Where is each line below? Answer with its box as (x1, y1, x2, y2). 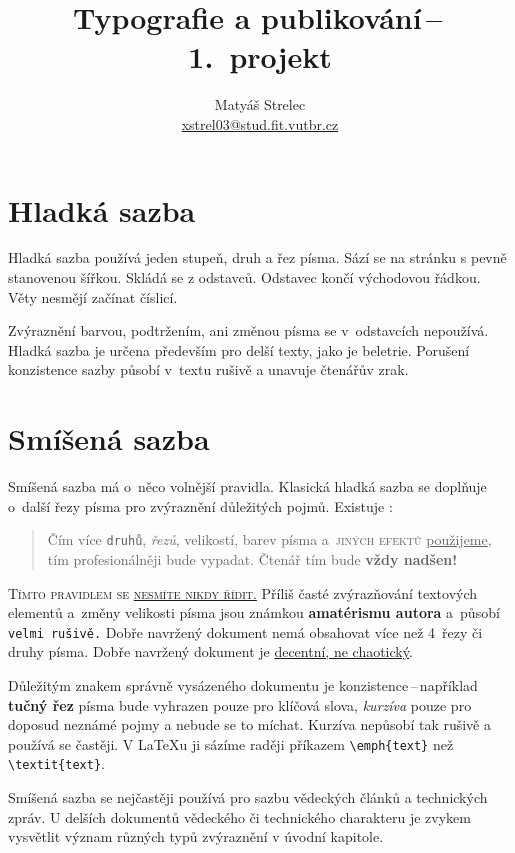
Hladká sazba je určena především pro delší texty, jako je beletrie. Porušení (8, 339, 470, 360)
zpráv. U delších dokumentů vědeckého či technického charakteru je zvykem (8, 806, 471, 827)
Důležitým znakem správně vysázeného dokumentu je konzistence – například (8, 675, 478, 695)
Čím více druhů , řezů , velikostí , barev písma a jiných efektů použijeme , (47, 529, 492, 550)
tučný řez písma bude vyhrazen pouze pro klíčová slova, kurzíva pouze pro (8, 694, 472, 715)
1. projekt (188, 36, 332, 77)
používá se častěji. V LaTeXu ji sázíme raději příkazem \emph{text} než (8, 733, 454, 754)
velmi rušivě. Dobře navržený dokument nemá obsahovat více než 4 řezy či (8, 621, 483, 642)
